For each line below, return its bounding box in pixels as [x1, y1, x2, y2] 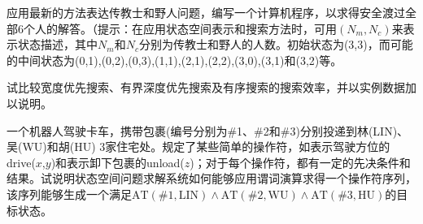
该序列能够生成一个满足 [7, 185, 132, 202]
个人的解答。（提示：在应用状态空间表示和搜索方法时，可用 [23, 19, 337, 37]
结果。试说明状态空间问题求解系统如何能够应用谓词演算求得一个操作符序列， [7, 170, 416, 187]
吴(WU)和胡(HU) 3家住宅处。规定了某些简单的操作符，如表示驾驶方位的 [7, 138, 390, 155]
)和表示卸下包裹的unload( [50, 153, 185, 170]
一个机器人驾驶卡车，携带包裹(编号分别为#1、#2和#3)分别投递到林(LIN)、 [7, 122, 409, 139]
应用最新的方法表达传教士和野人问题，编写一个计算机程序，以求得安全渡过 [7, 4, 405, 20]
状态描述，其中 [17, 36, 98, 53]
